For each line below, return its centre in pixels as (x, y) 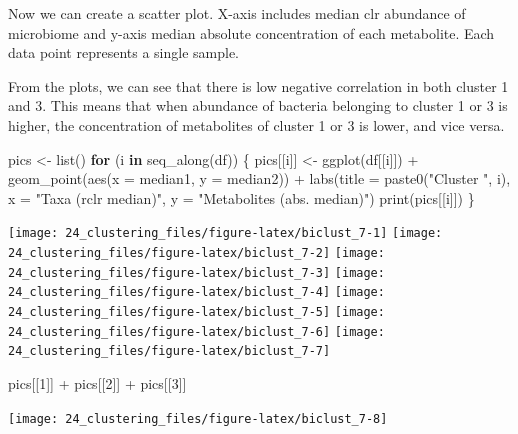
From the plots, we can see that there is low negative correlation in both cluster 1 (258, 85)
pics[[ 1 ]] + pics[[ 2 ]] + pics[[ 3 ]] (97, 382)
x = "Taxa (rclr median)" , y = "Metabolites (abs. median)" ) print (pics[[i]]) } (241, 197)
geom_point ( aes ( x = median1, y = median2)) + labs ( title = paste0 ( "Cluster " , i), (259, 178)
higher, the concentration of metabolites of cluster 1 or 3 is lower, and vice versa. (256, 124)
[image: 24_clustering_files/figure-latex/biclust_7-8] (198, 418)
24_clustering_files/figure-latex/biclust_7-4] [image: (196, 292)
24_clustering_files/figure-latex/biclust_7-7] (169, 351)
